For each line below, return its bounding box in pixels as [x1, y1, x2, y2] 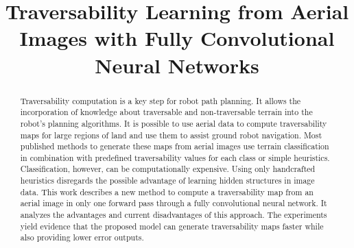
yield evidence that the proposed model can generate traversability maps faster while [20, 220, 324, 232]
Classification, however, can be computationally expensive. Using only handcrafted [20, 163, 316, 175]
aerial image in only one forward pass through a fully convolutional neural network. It [20, 197, 327, 209]
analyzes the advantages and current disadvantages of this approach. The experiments [20, 209, 327, 221]
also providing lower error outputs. [20, 232, 144, 243]
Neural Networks [95, 51, 259, 79]
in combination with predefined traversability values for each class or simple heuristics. [20, 151, 330, 163]
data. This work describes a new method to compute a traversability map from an [20, 186, 314, 197]
